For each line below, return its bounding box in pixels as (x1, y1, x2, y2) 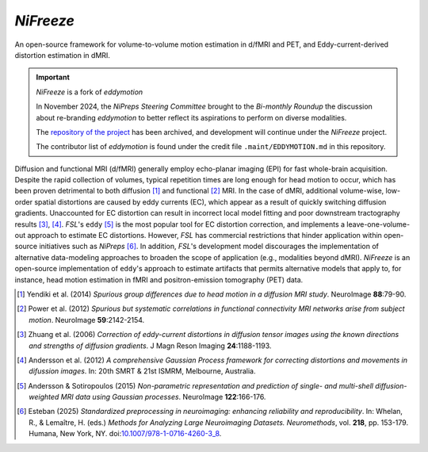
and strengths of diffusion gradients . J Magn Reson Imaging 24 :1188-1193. (29, 341, 272, 350)
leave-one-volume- (346, 219, 411, 229)
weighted (29, 393, 59, 402)
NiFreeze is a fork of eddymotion (36, 87, 143, 97)
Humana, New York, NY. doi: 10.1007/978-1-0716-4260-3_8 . (29, 429, 222, 439)
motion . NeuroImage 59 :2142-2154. (29, 315, 145, 324)
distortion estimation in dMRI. (14, 50, 111, 59)
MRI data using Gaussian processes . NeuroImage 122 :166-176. (60, 393, 266, 402)
